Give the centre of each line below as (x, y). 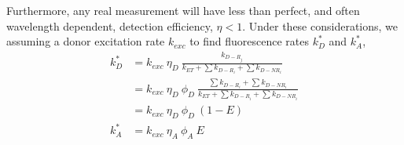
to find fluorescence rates (250, 41)
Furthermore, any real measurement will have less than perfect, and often (183, 10)
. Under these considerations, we (320, 25)
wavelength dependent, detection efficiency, (110, 25)
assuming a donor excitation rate (86, 41)
